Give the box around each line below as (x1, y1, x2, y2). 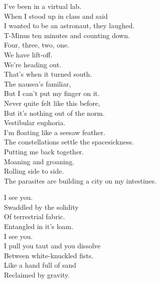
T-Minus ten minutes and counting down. (4, 30, 130, 40)
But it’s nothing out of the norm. (4, 107, 105, 118)
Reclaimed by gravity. (4, 270, 70, 280)
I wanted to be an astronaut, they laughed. (4, 20, 135, 31)
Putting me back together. (4, 146, 84, 156)
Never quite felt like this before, (4, 97, 101, 108)
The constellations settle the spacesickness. (4, 137, 134, 147)
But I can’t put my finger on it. (4, 88, 100, 98)
